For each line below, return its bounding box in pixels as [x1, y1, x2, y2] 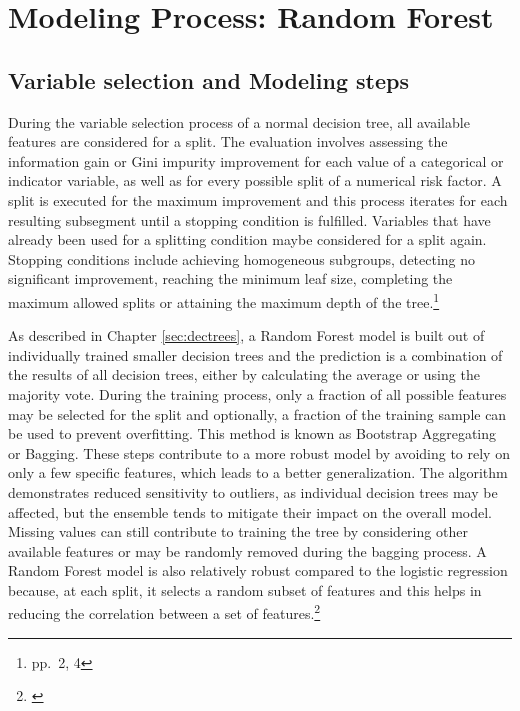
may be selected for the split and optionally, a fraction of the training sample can [8, 403, 507, 424]
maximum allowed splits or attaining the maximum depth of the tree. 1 [8, 288, 440, 312]
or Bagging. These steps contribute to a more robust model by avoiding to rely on [8, 442, 510, 463]
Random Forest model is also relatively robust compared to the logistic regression [8, 560, 508, 581]
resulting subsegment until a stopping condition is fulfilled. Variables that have [8, 209, 491, 230]
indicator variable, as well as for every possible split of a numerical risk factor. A [8, 170, 502, 191]
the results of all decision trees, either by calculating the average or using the [8, 364, 480, 385]
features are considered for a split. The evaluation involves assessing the [8, 131, 448, 152]
